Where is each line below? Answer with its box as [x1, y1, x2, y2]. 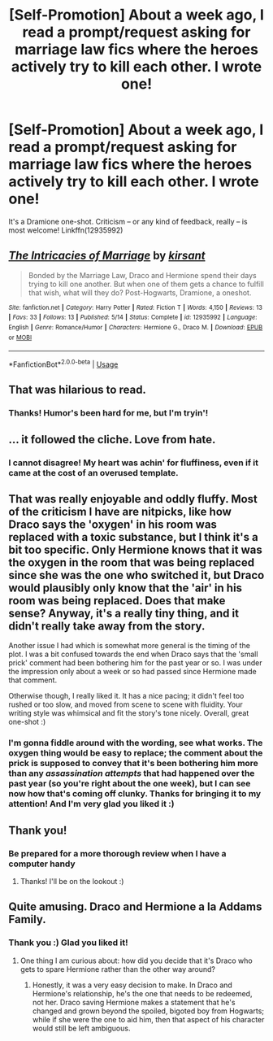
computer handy [8, 858, 76, 869]
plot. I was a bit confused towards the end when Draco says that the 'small [8, 649, 258, 660]
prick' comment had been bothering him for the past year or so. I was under [8, 658, 262, 668]
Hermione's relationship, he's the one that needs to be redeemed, [32, 988, 253, 998]
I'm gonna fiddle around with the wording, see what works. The [8, 738, 263, 749]
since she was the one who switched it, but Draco [8, 568, 265, 582]
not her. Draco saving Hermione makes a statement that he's [32, 997, 236, 1007]
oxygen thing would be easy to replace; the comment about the [8, 747, 263, 759]
